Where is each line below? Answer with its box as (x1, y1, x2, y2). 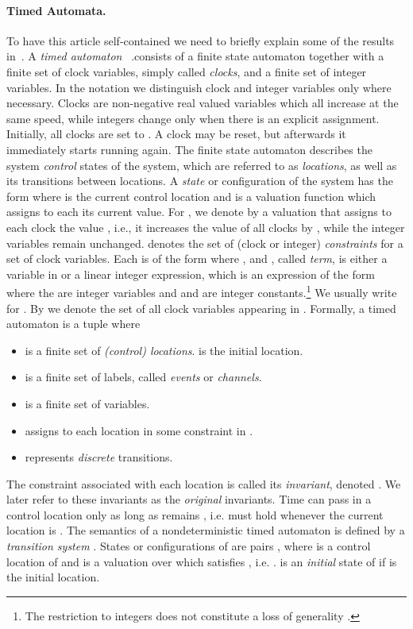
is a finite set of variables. (25, 395, 150, 411)
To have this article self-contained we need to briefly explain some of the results (6, 32, 395, 48)
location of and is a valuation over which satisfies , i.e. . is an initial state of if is (6, 553, 397, 569)
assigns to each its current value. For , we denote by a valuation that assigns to (6, 203, 392, 220)
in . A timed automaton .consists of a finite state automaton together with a (6, 48, 384, 64)
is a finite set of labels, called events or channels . (25, 369, 262, 385)
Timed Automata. (6, 2, 106, 18)
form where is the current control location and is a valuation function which (6, 187, 376, 204)
